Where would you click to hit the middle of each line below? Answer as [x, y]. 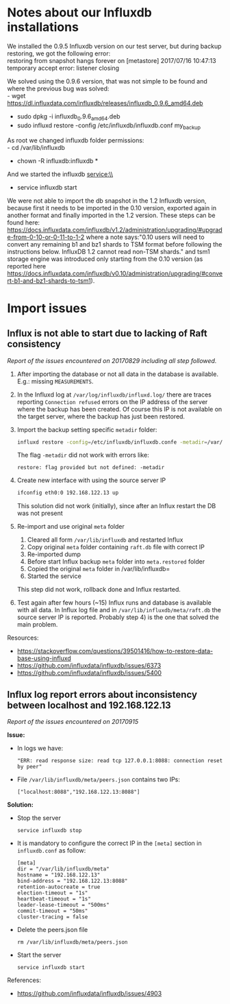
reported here [27, 266]
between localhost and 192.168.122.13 [89, 705]
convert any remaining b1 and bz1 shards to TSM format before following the [115, 244]
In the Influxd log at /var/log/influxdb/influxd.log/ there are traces [114, 394]
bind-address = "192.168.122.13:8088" [72, 881]
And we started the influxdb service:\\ [60, 174]
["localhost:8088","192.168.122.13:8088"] [78, 792]
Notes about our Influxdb [79, 13]
